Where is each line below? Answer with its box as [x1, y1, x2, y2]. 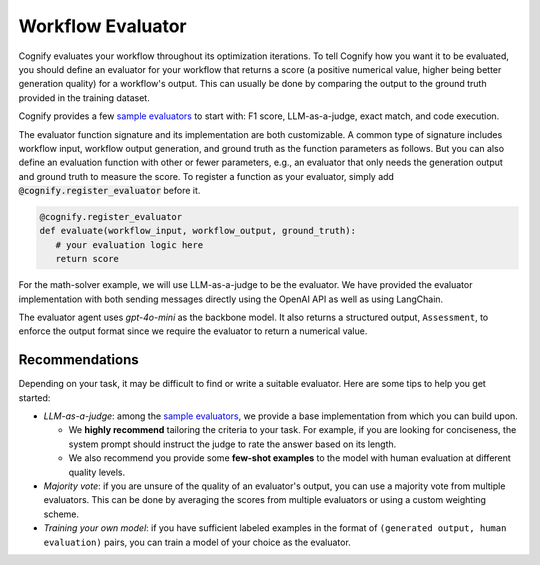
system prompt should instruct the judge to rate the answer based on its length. [68, 438, 397, 450]
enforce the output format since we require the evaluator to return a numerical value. [18, 325, 368, 337]
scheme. [43, 508, 80, 520]
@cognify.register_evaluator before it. [18, 185, 201, 197]
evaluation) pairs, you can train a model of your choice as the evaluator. [43, 536, 352, 548]
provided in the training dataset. [18, 91, 150, 104]
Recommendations [18, 351, 139, 369]
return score [55, 253, 120, 265]
